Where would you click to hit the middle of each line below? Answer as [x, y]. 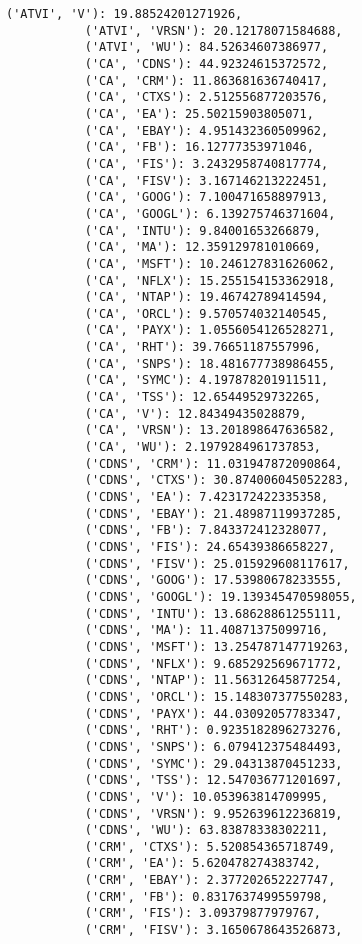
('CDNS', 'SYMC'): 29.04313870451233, [213, 763]
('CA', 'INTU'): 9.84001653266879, [202, 230]
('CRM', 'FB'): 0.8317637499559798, [206, 896]
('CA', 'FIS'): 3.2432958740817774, [206, 163]
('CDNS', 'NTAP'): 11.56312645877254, [213, 680]
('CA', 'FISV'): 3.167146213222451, [206, 180]
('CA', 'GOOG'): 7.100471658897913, [206, 197]
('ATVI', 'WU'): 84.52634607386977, [206, 47]
